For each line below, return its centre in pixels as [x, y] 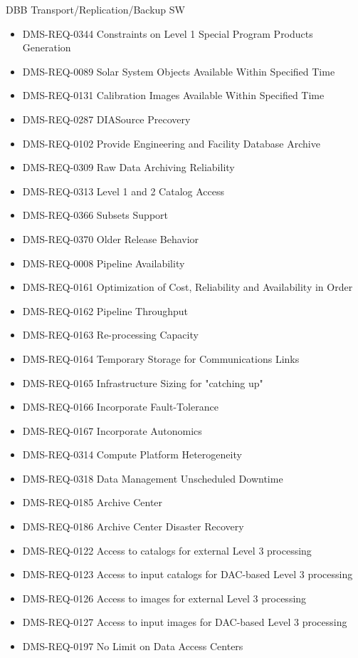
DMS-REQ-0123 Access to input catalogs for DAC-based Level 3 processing [188, 574]
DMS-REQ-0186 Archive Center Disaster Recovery [133, 526]
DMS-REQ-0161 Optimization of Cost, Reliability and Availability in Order [188, 287]
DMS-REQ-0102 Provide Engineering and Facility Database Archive [171, 143]
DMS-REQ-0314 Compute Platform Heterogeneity [132, 454]
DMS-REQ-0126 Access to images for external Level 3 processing [164, 598]
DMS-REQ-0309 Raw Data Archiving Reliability [128, 167]
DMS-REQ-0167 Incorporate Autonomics [112, 430]
